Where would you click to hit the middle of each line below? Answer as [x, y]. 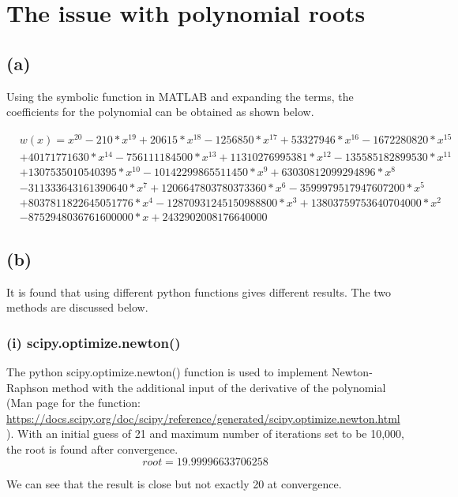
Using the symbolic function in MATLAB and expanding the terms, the [180, 96]
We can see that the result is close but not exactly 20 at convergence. [174, 483]
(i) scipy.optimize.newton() [94, 342]
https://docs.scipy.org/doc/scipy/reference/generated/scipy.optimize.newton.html [203, 418]
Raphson [28, 387]
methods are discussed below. [77, 307]
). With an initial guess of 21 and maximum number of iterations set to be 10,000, [205, 433]
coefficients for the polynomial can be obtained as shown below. [160, 112]
